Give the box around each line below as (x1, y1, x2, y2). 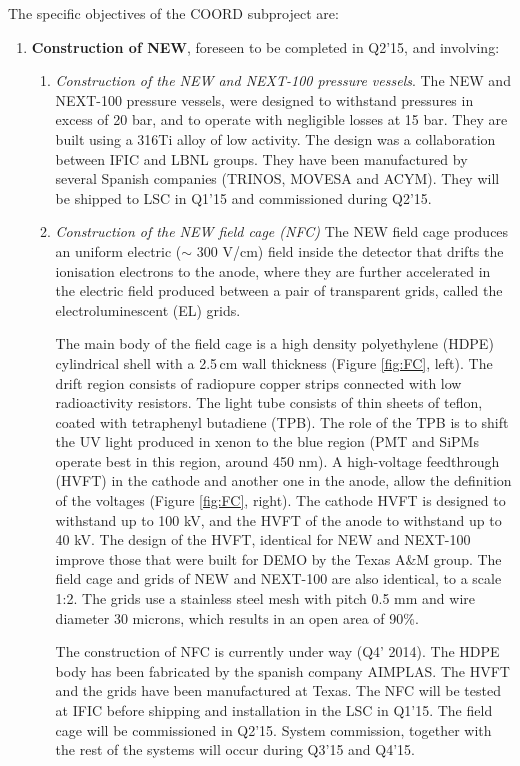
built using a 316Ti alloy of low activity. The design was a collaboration (55, 128, 496, 149)
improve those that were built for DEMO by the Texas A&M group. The (55, 548, 502, 569)
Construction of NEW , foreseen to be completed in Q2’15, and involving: (31, 36, 500, 57)
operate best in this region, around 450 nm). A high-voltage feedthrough (55, 450, 500, 471)
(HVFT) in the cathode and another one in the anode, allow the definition (55, 470, 512, 491)
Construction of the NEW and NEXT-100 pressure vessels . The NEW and (55, 70, 511, 91)
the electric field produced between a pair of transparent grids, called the (55, 280, 503, 301)
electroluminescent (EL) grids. (55, 299, 241, 320)
